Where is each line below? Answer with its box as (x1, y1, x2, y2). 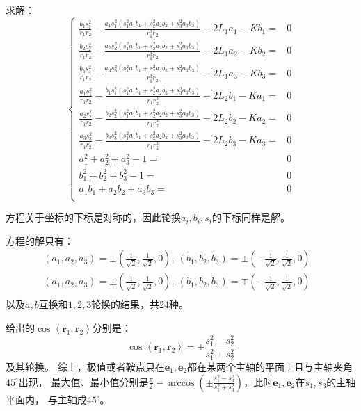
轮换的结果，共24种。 (91, 297, 189, 312)
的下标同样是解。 (211, 210, 290, 225)
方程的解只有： (6, 233, 74, 248)
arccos (168, 378, 195, 388)
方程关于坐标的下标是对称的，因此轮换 (6, 210, 181, 225)
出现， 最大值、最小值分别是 (18, 374, 149, 389)
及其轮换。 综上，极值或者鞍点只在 (6, 359, 165, 373)
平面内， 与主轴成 (6, 392, 87, 406)
